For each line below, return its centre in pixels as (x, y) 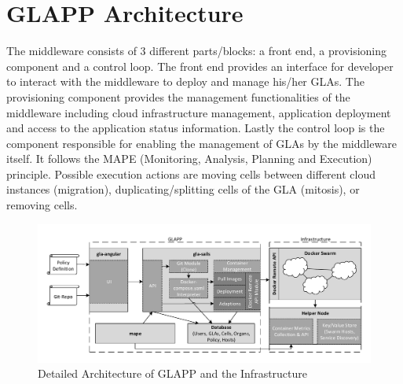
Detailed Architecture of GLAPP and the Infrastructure (173, 373)
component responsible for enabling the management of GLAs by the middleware (201, 143)
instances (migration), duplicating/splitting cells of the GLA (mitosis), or (183, 189)
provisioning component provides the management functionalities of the (178, 96)
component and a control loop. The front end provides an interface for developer (200, 66)
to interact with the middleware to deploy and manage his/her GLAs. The (185, 81)
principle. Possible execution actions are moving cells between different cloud (191, 174)
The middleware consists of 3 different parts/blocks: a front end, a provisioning (197, 51)
